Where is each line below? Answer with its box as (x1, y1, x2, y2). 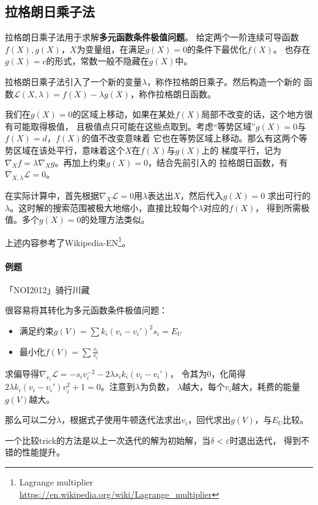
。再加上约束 (54, 155, 106, 168)
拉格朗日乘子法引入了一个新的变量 (5, 75, 142, 88)
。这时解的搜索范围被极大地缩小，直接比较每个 (10, 201, 199, 214)
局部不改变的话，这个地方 (201, 108, 305, 121)
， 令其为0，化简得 (169, 367, 246, 380)
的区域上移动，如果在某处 (72, 108, 176, 121)
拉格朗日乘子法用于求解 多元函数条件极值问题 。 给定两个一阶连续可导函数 (5, 31, 299, 43)
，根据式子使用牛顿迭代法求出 (61, 413, 182, 426)
